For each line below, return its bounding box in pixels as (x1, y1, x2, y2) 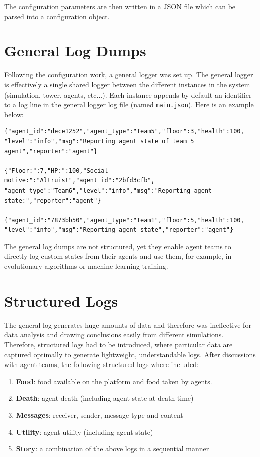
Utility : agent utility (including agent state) (16, 426, 153, 437)
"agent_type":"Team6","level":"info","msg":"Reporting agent (4, 187, 212, 194)
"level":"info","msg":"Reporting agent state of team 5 (4, 137, 194, 145)
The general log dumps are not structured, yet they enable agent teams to (4, 241, 231, 251)
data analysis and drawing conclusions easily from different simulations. (4, 329, 224, 340)
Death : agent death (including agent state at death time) (16, 393, 194, 403)
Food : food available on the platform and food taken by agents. (16, 376, 212, 386)
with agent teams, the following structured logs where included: (4, 359, 199, 370)
